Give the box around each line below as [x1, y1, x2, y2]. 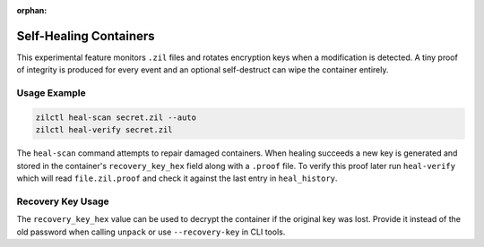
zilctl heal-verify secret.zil [35, 125, 174, 135]
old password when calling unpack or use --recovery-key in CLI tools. [16, 226, 286, 237]
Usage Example [16, 87, 86, 99]
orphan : [16, 5, 48, 15]
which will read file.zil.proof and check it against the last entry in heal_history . [16, 173, 338, 183]
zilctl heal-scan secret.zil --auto [35, 112, 197, 123]
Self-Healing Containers [16, 28, 156, 44]
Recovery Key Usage [16, 195, 109, 208]
